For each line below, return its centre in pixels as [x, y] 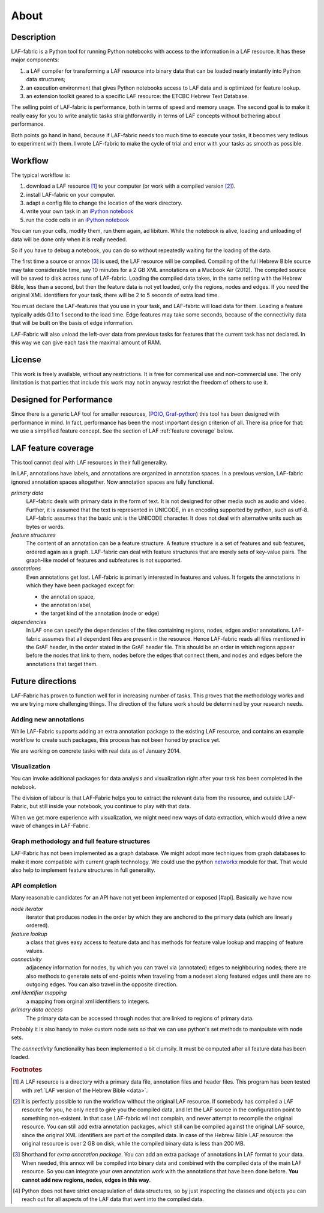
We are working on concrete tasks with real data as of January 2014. [96, 751]
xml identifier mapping [39, 993]
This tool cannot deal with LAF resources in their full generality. [89, 462]
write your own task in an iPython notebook [80, 211]
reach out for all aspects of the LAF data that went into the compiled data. [113, 1199]
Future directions [44, 681]
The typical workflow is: [41, 175]
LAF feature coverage [52, 448]
